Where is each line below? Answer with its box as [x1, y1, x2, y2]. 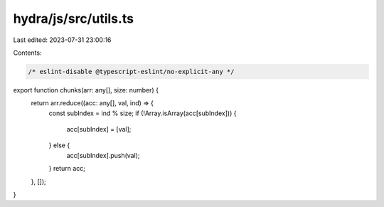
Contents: [13, 48, 42, 57]
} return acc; [48, 164, 85, 173]
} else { [48, 141, 70, 149]
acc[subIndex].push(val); [66, 151, 140, 159]
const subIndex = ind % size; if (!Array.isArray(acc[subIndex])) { [48, 109, 237, 117]
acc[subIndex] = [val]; [66, 125, 132, 134]
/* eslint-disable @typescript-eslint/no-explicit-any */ [28, 68, 235, 75]
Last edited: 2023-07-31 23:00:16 [13, 36, 112, 44]
